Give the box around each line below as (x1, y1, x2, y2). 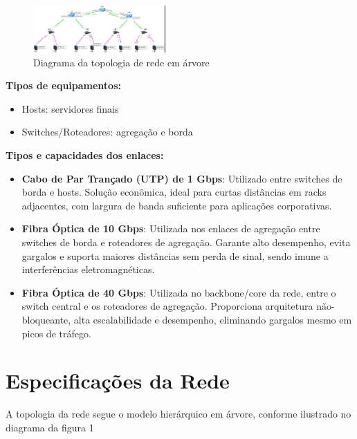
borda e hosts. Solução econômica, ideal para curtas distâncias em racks (21, 185, 327, 199)
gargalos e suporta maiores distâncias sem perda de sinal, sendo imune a (21, 248, 329, 263)
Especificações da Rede (6, 366, 230, 395)
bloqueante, (21, 312, 71, 326)
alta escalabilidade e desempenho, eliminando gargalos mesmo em (73, 312, 352, 326)
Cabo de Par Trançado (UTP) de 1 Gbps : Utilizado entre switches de (21, 171, 342, 185)
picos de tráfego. (21, 326, 91, 340)
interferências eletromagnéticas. (21, 262, 155, 277)
